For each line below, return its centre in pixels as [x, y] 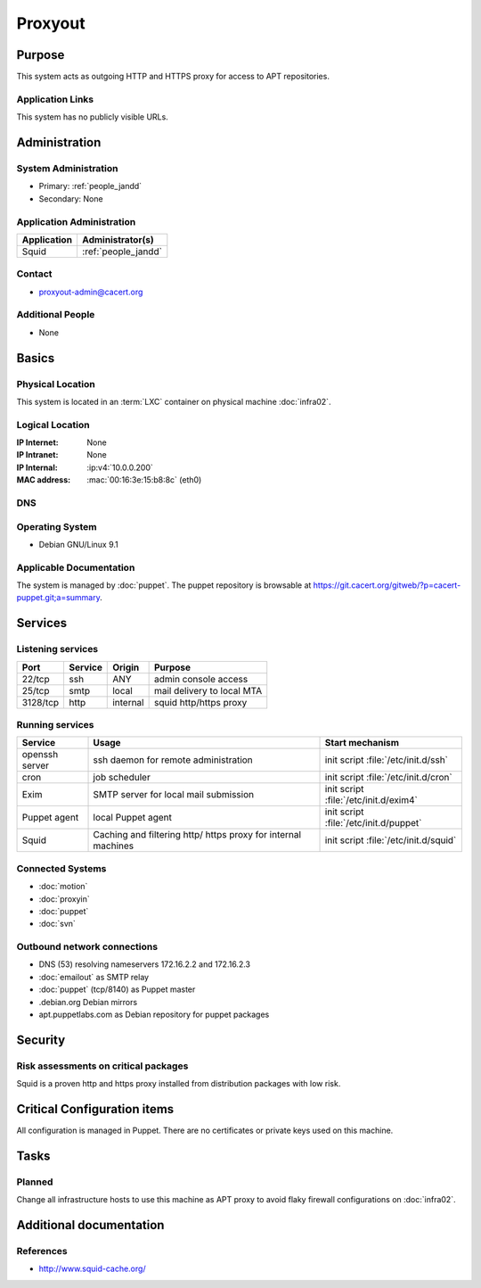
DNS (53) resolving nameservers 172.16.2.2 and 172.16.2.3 [145, 964]
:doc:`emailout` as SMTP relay [94, 977]
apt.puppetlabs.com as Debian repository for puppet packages [154, 1015]
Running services [55, 725]
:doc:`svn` [57, 924]
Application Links [55, 99]
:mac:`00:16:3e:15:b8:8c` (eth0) [144, 480]
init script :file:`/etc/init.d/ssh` [387, 760]
